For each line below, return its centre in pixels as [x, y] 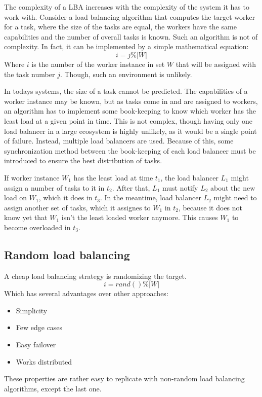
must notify [180, 187]
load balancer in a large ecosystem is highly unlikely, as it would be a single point [130, 131]
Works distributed [44, 361]
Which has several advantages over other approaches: [86, 293]
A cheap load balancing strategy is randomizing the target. [95, 276]
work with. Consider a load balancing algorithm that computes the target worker [130, 16]
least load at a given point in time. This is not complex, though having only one [128, 120]
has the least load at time [113, 177]
